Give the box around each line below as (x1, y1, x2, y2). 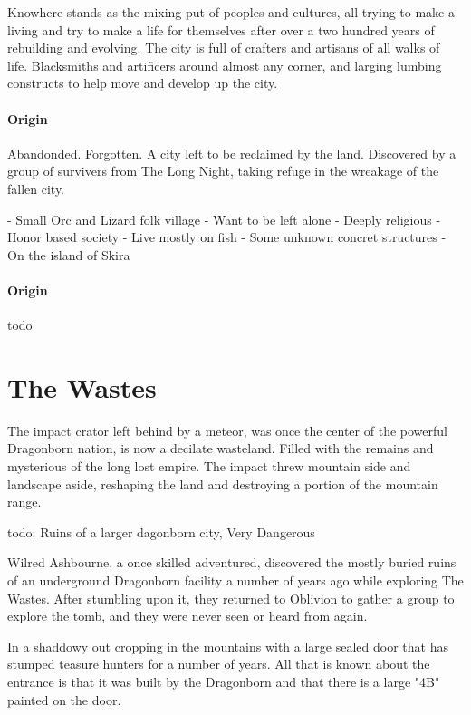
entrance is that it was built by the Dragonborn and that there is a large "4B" (7, 672, 440, 691)
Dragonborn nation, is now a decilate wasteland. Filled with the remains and (7, 439, 434, 458)
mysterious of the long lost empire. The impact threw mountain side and (7, 457, 411, 476)
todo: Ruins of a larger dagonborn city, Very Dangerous (7, 522, 315, 541)
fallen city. (7, 179, 65, 198)
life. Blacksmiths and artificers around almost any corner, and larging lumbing (7, 55, 442, 74)
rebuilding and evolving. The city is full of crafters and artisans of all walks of (7, 38, 440, 57)
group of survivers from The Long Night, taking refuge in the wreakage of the (7, 161, 439, 180)
